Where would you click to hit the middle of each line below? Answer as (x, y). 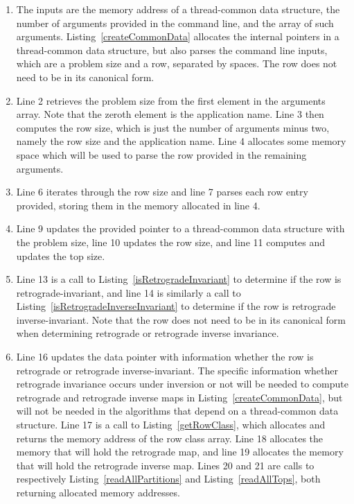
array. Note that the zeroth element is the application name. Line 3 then (170, 114)
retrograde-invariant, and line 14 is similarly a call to (129, 292)
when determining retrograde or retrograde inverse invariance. (148, 333)
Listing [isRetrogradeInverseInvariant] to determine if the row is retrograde (176, 306)
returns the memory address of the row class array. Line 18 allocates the (170, 438)
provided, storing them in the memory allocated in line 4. (138, 205)
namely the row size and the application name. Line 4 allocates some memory (181, 141)
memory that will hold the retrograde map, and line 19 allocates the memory (180, 452)
